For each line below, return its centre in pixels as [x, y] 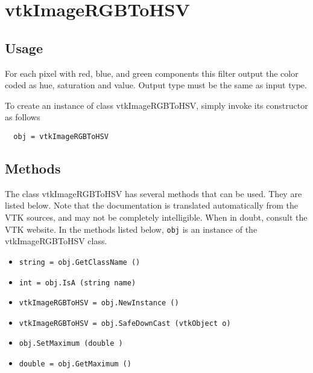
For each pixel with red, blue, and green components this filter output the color [152, 73]
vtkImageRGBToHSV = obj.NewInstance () [99, 303]
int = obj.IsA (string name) [77, 283]
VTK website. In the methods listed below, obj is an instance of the [131, 229]
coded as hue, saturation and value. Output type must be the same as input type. [156, 85]
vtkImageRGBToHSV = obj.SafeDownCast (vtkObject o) [125, 323]
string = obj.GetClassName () [80, 262]
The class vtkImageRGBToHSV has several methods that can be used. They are [153, 193]
